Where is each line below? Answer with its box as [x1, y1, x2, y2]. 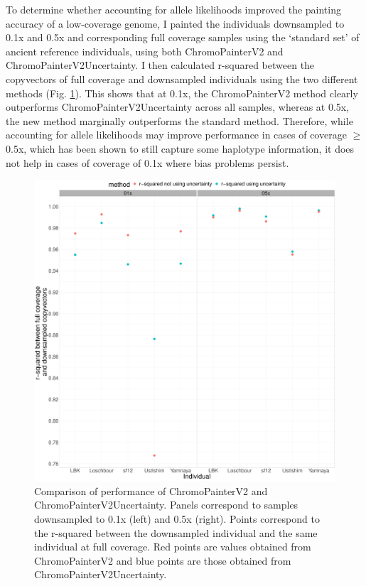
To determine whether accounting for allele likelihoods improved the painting [6, 2, 341, 16]
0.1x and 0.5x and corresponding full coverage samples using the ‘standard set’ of [6, 30, 360, 45]
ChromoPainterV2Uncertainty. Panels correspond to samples [34, 497, 298, 512]
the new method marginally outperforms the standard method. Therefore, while [6, 113, 353, 128]
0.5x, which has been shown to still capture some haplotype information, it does [6, 141, 355, 156]
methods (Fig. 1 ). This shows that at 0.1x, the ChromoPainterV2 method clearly [6, 85, 358, 100]
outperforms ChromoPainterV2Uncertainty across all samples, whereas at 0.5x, [6, 99, 350, 114]
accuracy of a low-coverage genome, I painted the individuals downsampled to [6, 16, 345, 31]
